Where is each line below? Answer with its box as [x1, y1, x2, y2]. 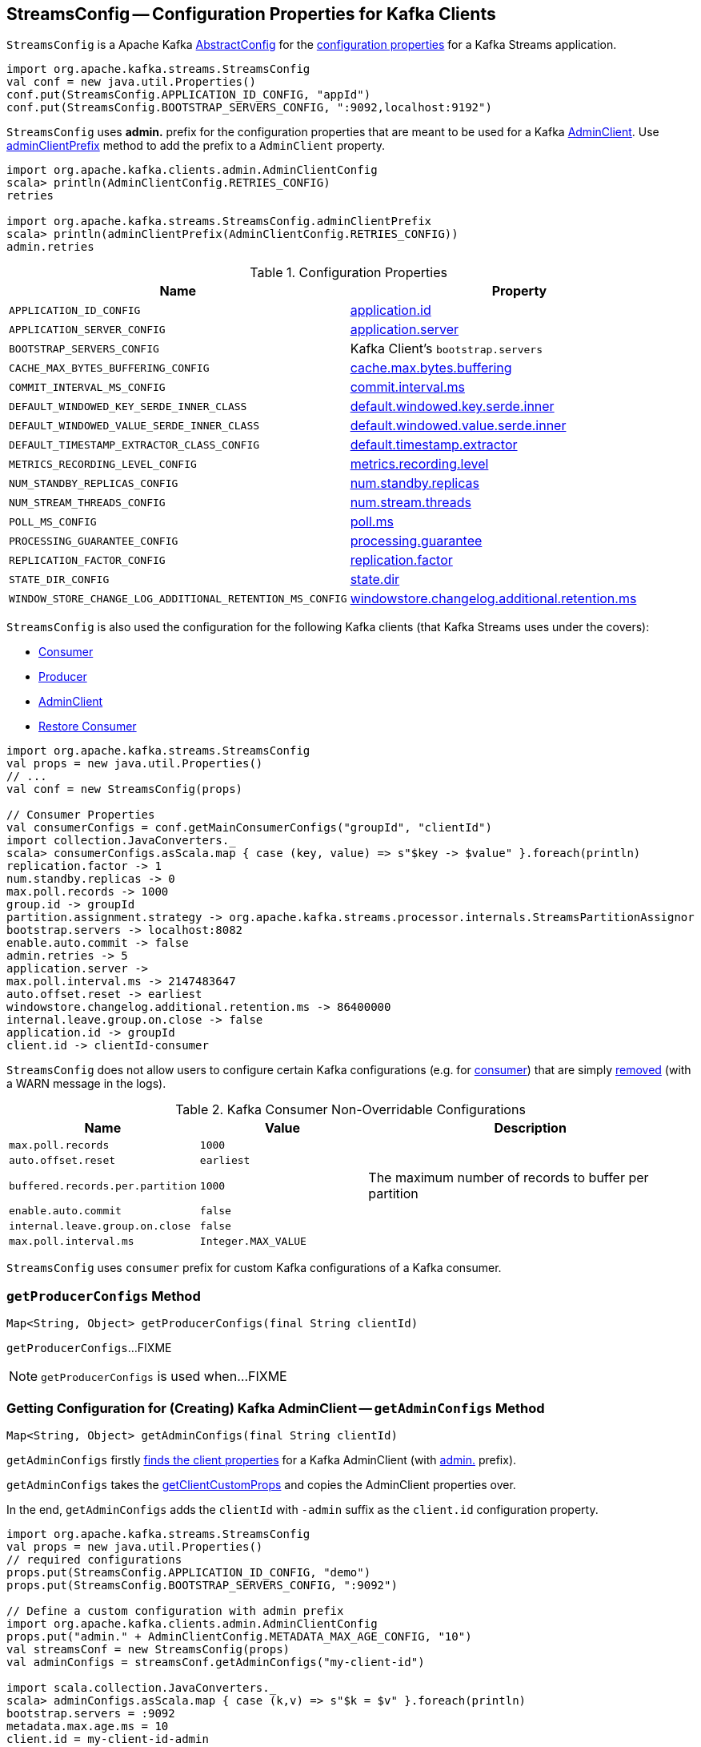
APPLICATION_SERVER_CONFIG [9, 323, 166, 336]
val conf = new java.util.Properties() [6, 75, 256, 89]
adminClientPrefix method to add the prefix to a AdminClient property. [6, 139, 386, 153]
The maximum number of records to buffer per [368, 1169, 649, 1186]
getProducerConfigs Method [6, 1287, 201, 1304]
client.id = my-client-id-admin [6, 1732, 209, 1745]
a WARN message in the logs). [6, 1077, 166, 1091]
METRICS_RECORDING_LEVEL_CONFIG [9, 457, 197, 470]
